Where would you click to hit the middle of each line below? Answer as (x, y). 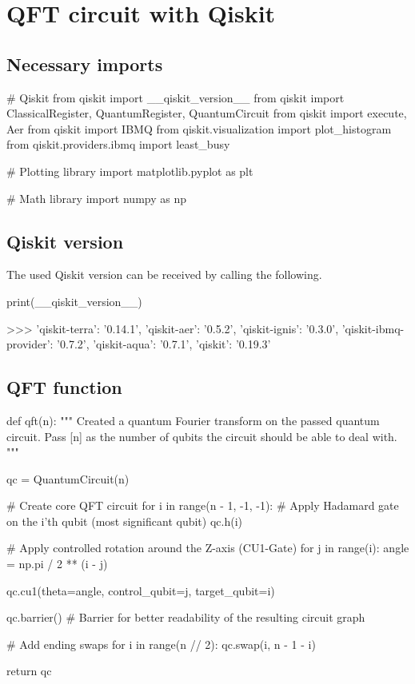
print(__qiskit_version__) (74, 301)
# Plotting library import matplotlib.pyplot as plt (130, 171)
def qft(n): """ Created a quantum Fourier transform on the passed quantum (193, 420)
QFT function (64, 387)
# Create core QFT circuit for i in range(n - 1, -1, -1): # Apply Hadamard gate (203, 505)
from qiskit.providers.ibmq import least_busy (118, 144)
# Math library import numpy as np (97, 198)
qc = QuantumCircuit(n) (68, 478)
